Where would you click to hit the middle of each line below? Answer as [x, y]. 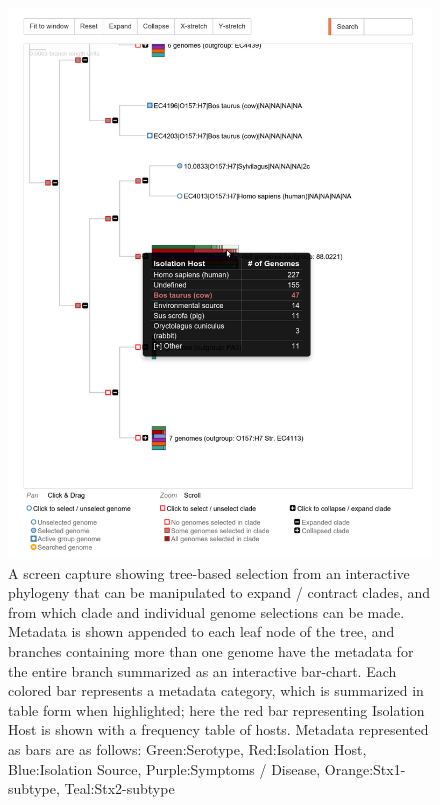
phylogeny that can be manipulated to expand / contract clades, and [219, 592]
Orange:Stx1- [365, 768]
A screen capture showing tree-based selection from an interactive [209, 572]
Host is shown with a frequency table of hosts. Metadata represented [218, 729]
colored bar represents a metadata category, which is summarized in [216, 690]
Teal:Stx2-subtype [119, 788]
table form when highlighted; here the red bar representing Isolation [216, 709]
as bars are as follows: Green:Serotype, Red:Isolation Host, [187, 748]
